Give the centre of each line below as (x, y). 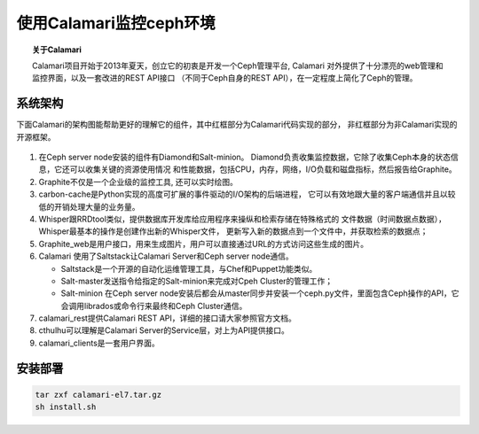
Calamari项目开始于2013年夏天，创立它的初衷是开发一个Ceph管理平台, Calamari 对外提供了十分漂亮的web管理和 (238, 66)
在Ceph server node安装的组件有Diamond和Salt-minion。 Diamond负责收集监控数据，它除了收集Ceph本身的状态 (245, 157)
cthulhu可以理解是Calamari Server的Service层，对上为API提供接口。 (164, 330)
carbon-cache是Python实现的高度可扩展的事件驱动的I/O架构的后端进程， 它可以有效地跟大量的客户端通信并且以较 (247, 194)
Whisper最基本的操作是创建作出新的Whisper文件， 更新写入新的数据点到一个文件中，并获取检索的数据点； (233, 231)
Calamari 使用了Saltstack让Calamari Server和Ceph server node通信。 (166, 256)
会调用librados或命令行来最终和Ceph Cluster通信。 (154, 306)
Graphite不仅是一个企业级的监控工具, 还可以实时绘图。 (138, 182)
